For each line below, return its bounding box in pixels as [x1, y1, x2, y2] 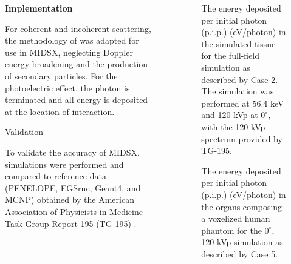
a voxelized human [201, 212, 270, 225]
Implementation [5, 2, 73, 14]
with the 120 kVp [201, 120, 265, 133]
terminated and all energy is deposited [5, 93, 148, 106]
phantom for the [201, 223, 262, 236]
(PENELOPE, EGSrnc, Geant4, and [5, 181, 141, 194]
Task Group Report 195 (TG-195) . [5, 217, 137, 229]
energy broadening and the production [5, 58, 148, 70]
